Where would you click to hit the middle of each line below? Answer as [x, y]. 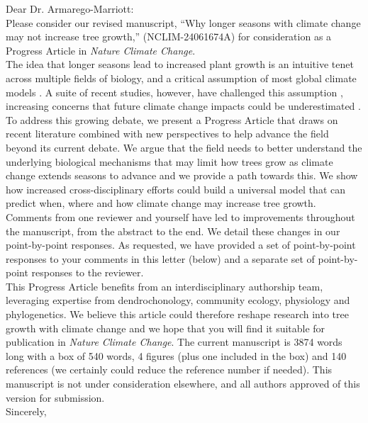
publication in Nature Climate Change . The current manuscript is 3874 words [174, 342]
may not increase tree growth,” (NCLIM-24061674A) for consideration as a [169, 36]
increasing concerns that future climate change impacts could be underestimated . [183, 106]
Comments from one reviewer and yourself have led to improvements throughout [180, 216]
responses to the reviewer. [88, 272]
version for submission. [55, 397]
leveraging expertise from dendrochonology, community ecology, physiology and [178, 300]
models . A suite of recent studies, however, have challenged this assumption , [174, 92]
